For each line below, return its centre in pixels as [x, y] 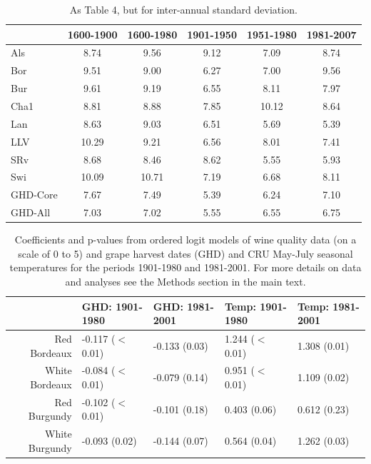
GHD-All [31, 212]
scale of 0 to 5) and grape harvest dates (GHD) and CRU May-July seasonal [185, 253]
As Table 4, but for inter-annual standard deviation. [183, 9]
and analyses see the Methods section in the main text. [185, 281]
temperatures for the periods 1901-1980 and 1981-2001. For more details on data [185, 267]
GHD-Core [34, 195]
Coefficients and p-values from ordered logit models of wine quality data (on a [185, 239]
